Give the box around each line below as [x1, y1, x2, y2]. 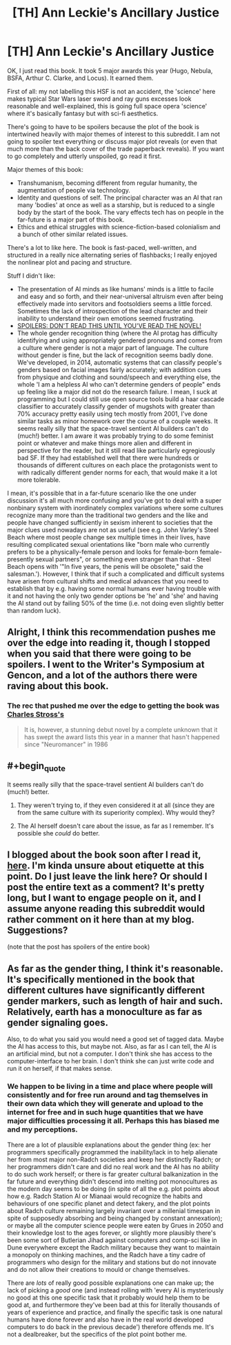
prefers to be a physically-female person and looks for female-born [7, 548, 199, 556]
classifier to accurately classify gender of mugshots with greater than [17, 402, 215, 410]
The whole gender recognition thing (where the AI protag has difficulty [17, 329, 218, 337]
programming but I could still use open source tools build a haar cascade [17, 395, 225, 403]
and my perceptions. [7, 1125, 78, 1134]
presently [7, 554, 34, 563]
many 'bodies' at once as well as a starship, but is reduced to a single [17, 200, 215, 209]
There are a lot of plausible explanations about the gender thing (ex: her [7, 1141, 212, 1149]
